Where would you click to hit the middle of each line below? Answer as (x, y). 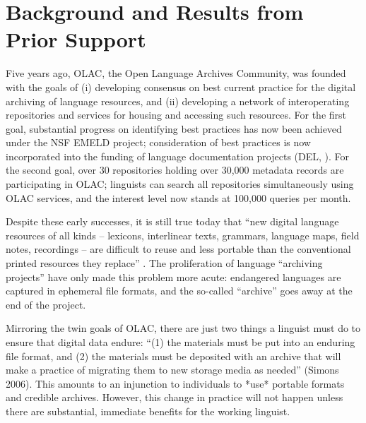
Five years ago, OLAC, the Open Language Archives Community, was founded (176, 73)
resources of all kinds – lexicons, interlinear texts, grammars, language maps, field (183, 235)
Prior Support (76, 39)
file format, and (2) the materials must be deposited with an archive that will (173, 356)
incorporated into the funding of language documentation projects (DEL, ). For (178, 156)
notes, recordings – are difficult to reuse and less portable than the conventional (178, 249)
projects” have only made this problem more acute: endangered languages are (173, 276)
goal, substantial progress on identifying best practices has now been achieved (174, 128)
